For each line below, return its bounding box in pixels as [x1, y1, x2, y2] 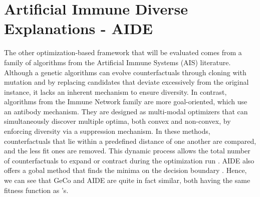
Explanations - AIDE [4, 18, 153, 39]
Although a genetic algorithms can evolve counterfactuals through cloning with [4, 67, 246, 77]
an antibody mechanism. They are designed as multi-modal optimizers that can [4, 106, 248, 116]
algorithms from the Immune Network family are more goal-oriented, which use [4, 96, 247, 107]
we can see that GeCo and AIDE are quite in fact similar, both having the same [4, 175, 250, 185]
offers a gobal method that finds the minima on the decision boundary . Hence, [4, 165, 247, 175]
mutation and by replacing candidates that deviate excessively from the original [4, 77, 249, 87]
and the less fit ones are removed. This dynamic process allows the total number [4, 145, 250, 156]
